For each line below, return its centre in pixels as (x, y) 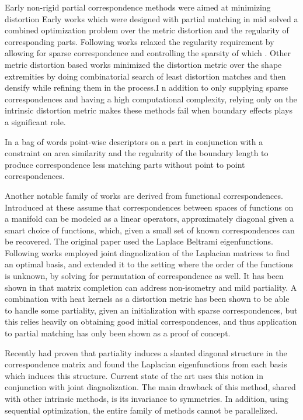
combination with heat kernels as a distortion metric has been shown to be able (147, 299)
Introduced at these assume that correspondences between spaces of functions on (149, 207)
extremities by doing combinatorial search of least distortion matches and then (145, 76)
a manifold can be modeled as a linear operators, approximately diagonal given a (149, 218)
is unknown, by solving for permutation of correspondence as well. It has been (144, 276)
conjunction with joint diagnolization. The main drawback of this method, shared (150, 387)
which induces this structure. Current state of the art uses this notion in (134, 375)
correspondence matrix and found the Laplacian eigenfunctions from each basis (146, 364)
